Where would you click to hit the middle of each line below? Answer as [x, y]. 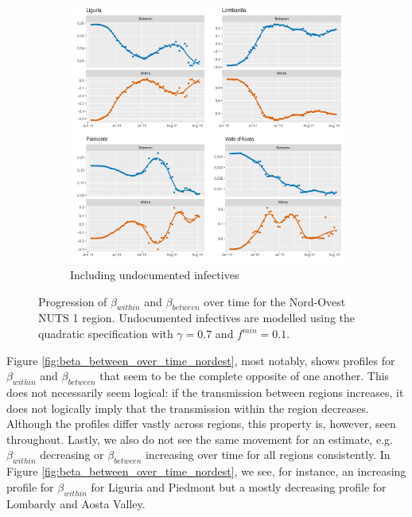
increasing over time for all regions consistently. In [268, 455]
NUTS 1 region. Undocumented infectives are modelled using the [197, 318]
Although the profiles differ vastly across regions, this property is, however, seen [201, 424]
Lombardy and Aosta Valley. [76, 503]
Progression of [73, 301]
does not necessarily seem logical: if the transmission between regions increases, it [205, 393]
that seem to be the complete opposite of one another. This [245, 376]
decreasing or [72, 455]
